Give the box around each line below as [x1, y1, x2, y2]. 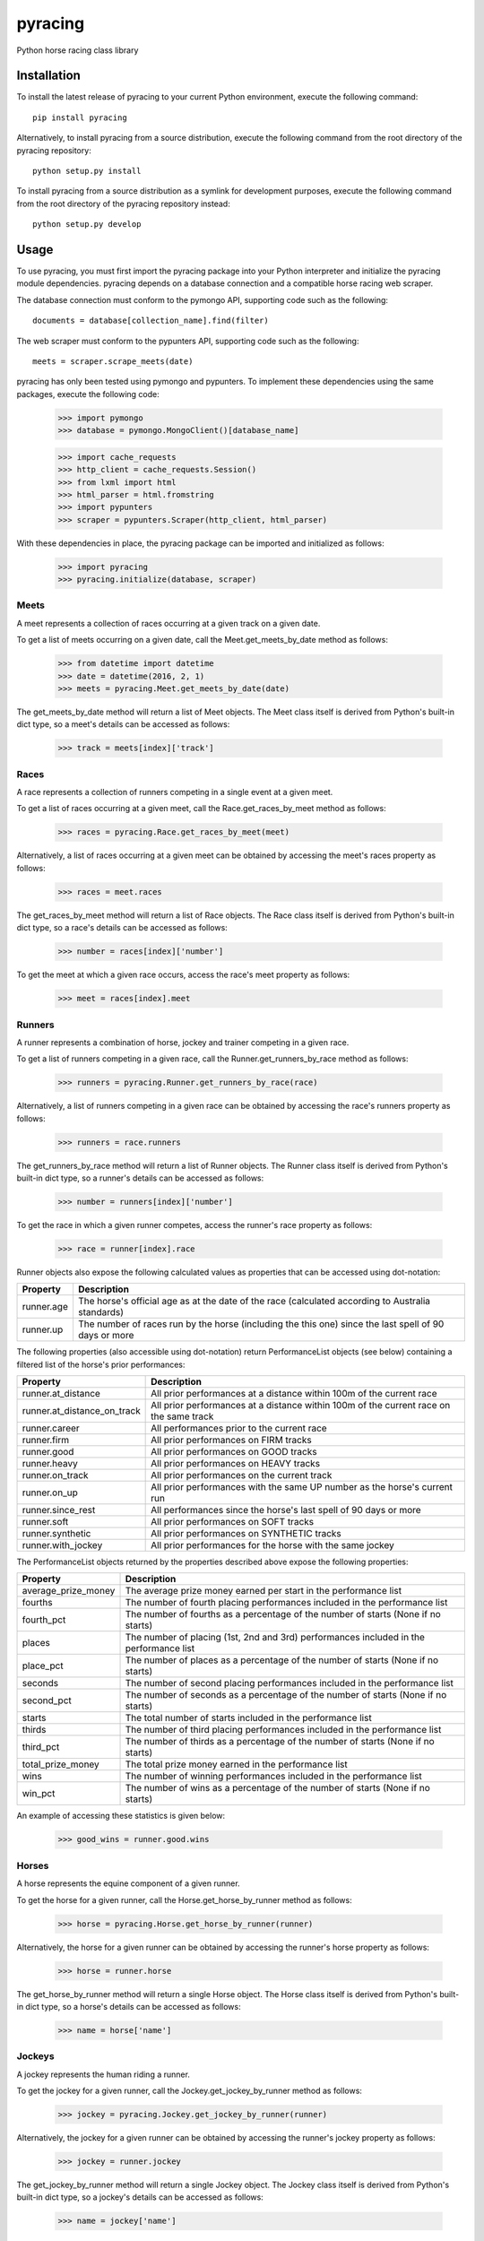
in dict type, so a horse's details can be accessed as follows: [16, 2001, 241, 2012]
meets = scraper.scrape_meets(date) [32, 357, 194, 367]
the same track [151, 1410, 214, 1423]
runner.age [22, 1301, 69, 1313]
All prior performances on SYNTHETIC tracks [151, 1527, 342, 1540]
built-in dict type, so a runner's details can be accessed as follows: [16, 1172, 264, 1183]
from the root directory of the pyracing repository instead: [16, 198, 230, 209]
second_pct [22, 1694, 72, 1707]
